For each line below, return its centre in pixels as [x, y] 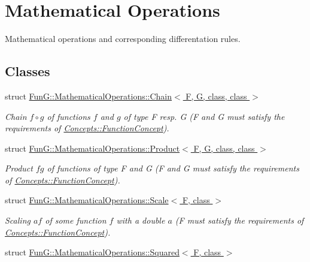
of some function [76, 220]
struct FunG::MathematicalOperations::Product [92, 148]
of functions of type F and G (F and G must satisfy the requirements [173, 168]
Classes [28, 71]
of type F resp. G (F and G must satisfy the [204, 116]
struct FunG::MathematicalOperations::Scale [87, 200]
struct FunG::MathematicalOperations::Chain [89, 96]
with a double [141, 220]
